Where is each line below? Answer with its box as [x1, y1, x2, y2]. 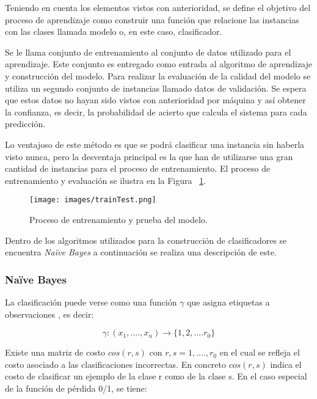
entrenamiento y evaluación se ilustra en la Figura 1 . [5, 174, 206, 186]
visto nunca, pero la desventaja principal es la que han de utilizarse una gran [5, 150, 293, 163]
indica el [270, 357, 302, 370]
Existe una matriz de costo [5, 346, 106, 359]
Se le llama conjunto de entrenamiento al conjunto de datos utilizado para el [5, 45, 291, 58]
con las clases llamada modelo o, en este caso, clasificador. [5, 25, 222, 38]
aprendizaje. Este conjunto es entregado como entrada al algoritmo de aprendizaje [5, 57, 312, 70]
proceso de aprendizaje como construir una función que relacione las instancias [5, 13, 299, 26]
